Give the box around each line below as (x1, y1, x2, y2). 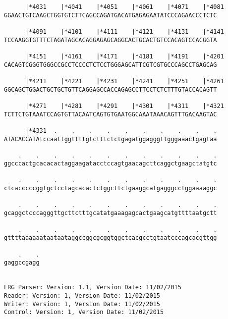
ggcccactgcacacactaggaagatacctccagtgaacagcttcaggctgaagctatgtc (4, 160, 217, 167)
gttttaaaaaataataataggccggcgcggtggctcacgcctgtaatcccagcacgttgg (4, 234, 217, 242)
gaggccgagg (4, 259, 40, 266)
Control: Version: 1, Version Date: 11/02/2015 (4, 309, 164, 316)
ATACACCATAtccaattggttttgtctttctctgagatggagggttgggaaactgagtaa (4, 135, 217, 143)
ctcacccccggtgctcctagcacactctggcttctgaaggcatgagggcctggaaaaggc (4, 185, 217, 192)
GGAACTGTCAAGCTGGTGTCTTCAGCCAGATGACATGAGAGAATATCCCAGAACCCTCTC (4, 11, 217, 19)
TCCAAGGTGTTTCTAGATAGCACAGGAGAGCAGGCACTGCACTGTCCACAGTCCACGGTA (4, 36, 217, 44)
